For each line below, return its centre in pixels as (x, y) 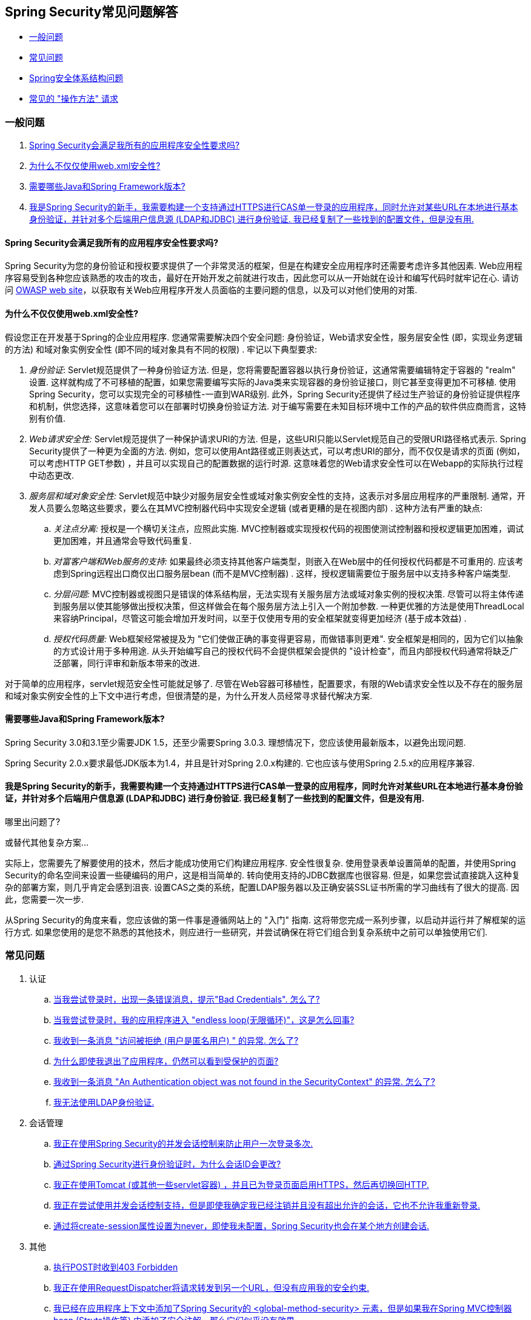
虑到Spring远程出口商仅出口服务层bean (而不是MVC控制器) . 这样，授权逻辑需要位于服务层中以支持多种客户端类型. (282, 573)
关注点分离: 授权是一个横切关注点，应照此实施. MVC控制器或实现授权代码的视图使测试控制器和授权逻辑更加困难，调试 (289, 528)
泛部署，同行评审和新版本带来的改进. (127, 663)
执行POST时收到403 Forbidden (116, 1267)
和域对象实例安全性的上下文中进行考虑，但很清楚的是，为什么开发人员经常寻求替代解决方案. (189, 695)
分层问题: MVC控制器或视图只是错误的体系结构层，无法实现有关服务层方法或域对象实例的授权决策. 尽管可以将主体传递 (289, 594)
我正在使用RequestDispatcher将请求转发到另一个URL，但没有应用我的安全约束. (211, 1287)
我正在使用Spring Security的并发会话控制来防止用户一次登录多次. (183, 1143)
